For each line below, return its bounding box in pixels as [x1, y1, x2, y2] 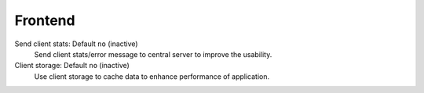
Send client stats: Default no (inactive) [14, 39, 138, 48]
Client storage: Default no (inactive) [14, 61, 130, 70]
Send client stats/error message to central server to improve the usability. [34, 49, 272, 59]
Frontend [14, 12, 75, 29]
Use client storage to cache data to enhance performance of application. [34, 71, 270, 81]
